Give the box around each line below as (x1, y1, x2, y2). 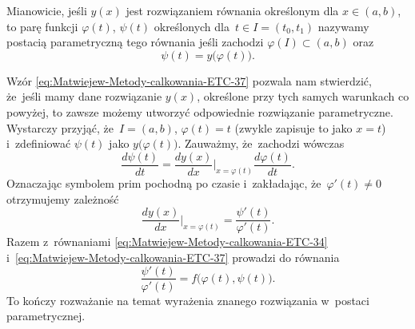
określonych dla (154, 18, 229, 34)
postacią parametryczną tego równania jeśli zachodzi (6, 34, 264, 50)
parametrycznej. (6, 307, 86, 324)
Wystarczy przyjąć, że (6, 119, 114, 136)
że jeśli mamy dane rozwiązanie (6, 88, 162, 105)
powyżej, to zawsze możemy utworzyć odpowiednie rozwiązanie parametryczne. (6, 103, 393, 120)
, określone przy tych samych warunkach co (197, 88, 409, 105)
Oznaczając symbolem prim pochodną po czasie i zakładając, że (6, 175, 321, 192)
